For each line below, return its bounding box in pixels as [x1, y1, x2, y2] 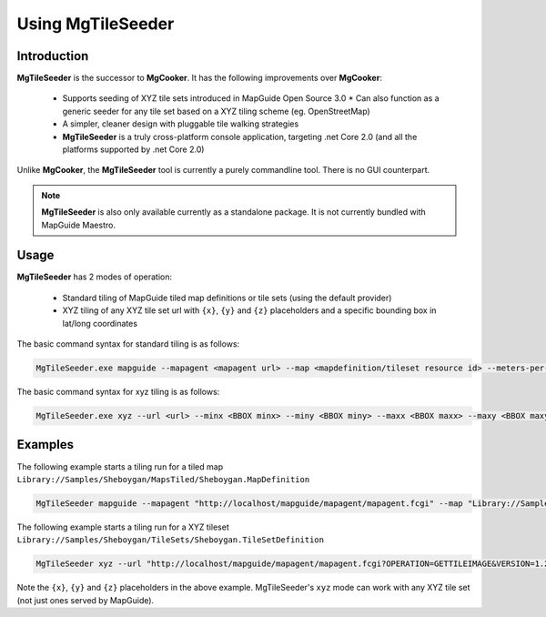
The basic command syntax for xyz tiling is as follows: [16, 387, 220, 398]
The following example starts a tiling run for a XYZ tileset [16, 521, 229, 532]
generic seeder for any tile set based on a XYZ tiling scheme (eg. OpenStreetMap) [62, 106, 370, 116]
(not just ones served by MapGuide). [16, 594, 155, 605]
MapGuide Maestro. [41, 219, 116, 230]
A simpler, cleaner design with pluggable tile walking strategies [62, 118, 299, 129]
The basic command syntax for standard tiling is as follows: [16, 339, 240, 349]
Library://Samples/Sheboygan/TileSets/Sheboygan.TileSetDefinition [16, 535, 325, 545]
